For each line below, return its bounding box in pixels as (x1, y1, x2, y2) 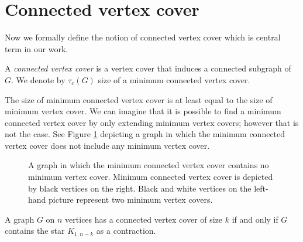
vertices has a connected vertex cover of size (65, 213, 223, 225)
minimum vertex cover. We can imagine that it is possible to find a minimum (5, 105, 281, 117)
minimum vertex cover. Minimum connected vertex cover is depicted (28, 171, 273, 183)
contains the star (5, 224, 65, 237)
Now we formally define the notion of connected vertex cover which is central (5, 31, 281, 43)
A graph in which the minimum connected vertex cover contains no (28, 159, 269, 171)
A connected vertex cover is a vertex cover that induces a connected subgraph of (5, 62, 291, 74)
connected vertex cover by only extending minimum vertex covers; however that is (5, 116, 299, 128)
